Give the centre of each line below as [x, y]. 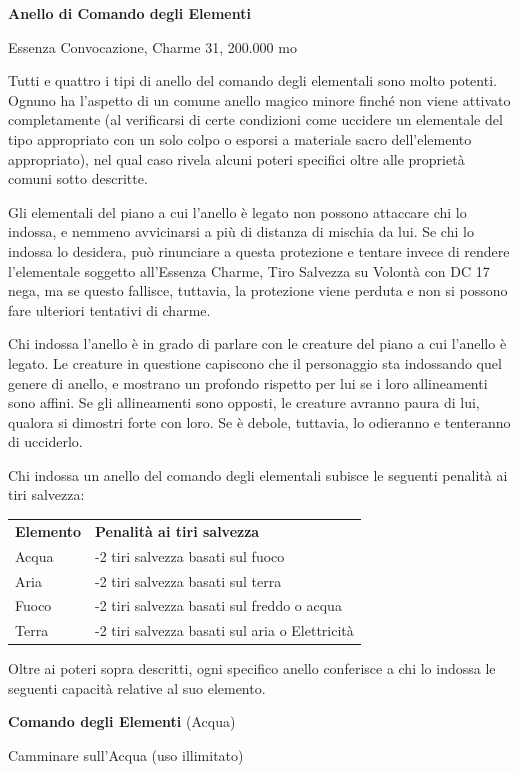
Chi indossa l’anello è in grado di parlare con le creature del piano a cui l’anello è [257, 343]
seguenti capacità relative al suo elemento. [137, 687]
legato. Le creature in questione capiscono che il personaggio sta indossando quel [255, 362]
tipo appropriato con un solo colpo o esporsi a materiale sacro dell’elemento [240, 138]
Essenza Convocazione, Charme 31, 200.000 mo [152, 46]
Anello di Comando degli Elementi [129, 13]
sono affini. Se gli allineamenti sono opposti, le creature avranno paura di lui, [244, 402]
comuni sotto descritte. [78, 178]
